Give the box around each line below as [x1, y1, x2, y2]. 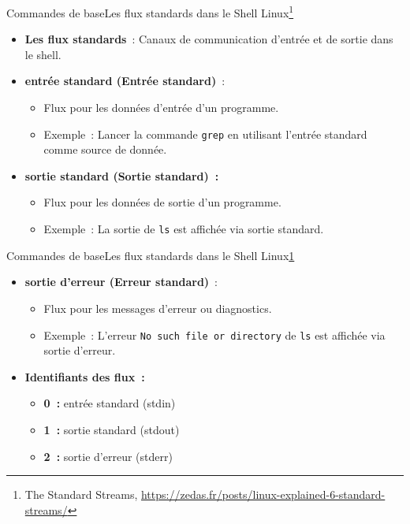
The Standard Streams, [24, 486, 138, 503]
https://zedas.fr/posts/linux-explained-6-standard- [140, 486, 386, 503]
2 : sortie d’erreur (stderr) [43, 448, 173, 464]
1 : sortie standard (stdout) [43, 421, 180, 437]
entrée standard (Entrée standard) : [24, 72, 225, 89]
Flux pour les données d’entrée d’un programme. [43, 99, 279, 116]
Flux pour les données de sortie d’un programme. [43, 194, 281, 210]
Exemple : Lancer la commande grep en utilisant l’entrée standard [43, 125, 367, 142]
